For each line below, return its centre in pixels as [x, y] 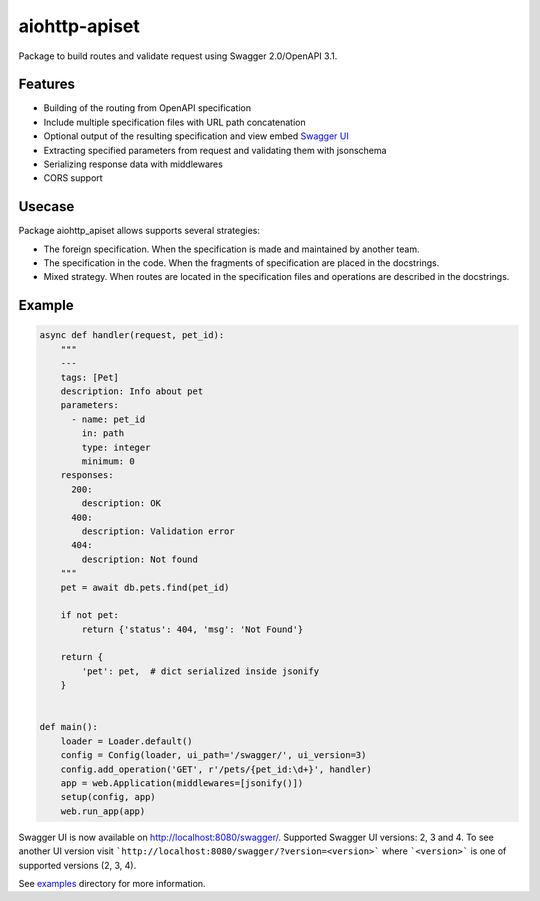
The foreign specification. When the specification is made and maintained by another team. [231, 249]
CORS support [73, 178]
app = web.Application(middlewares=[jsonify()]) [182, 783]
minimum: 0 [108, 461]
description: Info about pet [132, 391]
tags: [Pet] [90, 377]
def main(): [69, 727]
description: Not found [140, 559]
